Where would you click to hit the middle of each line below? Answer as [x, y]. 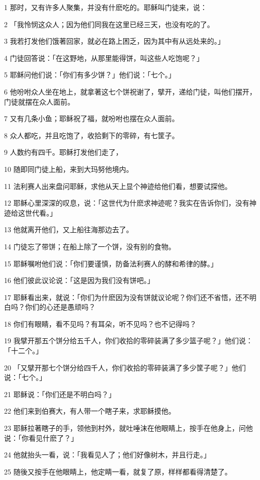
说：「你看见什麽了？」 [41, 438]
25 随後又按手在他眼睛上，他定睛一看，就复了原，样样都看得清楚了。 [118, 471]
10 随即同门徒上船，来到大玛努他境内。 [69, 169]
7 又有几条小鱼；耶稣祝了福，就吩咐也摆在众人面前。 [92, 118]
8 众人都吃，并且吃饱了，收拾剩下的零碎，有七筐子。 [92, 135]
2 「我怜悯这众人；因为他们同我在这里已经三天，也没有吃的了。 [109, 24]
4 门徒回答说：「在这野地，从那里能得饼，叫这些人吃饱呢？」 [104, 58]
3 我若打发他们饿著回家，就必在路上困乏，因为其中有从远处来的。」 [114, 41]
